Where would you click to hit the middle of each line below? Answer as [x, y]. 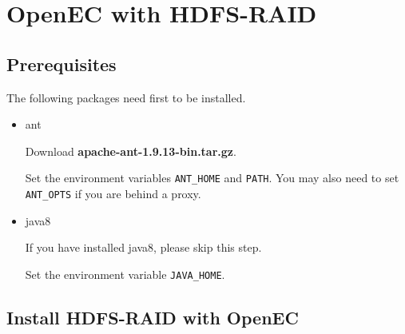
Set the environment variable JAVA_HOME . [125, 274]
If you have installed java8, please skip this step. [143, 247]
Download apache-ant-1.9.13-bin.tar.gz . [131, 151]
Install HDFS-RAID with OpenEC [153, 317]
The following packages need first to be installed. [126, 97]
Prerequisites [62, 64]
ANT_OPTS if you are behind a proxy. [113, 194]
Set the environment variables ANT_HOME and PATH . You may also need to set [212, 178]
